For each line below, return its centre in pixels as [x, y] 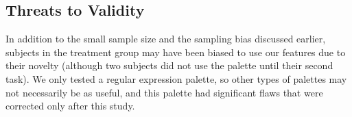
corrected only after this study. [70, 106]
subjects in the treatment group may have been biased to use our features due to [176, 52]
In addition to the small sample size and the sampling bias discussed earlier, [166, 39]
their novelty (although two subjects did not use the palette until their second [169, 65]
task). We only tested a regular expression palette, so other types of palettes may [176, 78]
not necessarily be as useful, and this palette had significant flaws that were [164, 92]
